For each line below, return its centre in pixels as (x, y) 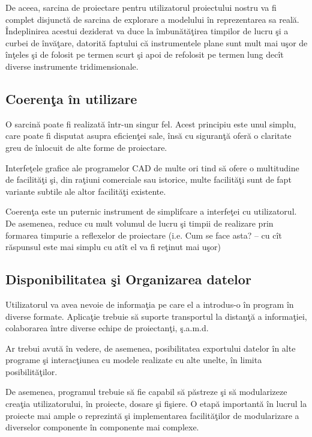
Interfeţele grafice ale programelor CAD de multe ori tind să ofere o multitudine (152, 167)
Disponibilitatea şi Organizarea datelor (128, 279)
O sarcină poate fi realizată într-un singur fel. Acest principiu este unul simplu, (151, 124)
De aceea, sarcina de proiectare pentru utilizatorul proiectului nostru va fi (141, 7)
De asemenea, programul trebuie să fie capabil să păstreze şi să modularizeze (146, 392)
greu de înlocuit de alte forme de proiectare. (86, 147)
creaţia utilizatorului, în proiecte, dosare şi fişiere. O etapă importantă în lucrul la (156, 404)
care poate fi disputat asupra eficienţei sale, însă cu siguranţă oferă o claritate (148, 136)
